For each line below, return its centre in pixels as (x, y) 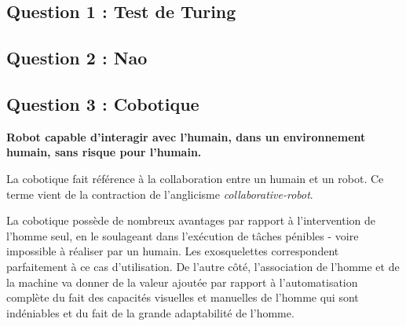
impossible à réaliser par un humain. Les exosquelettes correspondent (173, 251)
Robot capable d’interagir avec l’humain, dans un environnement (186, 136)
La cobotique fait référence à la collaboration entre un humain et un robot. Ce (195, 178)
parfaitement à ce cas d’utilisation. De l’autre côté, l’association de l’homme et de (203, 266)
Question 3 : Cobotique (103, 103)
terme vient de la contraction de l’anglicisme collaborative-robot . (160, 194)
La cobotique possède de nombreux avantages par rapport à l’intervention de (191, 220)
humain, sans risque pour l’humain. (104, 152)
